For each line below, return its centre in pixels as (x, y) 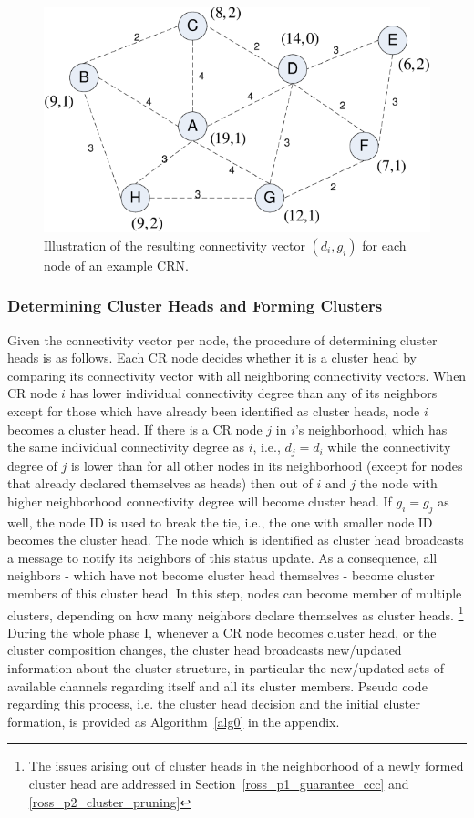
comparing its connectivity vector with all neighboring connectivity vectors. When (237, 375)
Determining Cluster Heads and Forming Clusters (195, 306)
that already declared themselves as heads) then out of (160, 483)
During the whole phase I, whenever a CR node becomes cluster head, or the (222, 632)
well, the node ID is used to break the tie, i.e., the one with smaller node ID (220, 521)
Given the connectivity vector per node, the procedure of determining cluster (222, 339)
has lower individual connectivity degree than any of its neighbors (253, 393)
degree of (32, 465)
